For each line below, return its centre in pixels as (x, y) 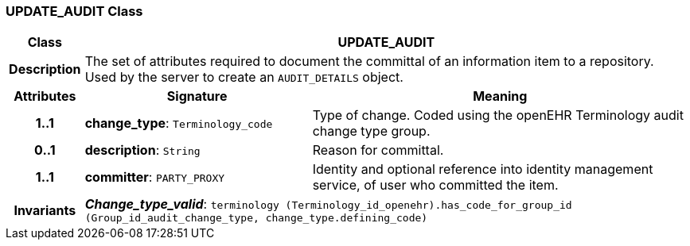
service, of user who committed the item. (435, 185)
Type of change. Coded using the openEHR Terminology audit (498, 115)
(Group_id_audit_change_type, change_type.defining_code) (256, 218)
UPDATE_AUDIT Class (74, 11)
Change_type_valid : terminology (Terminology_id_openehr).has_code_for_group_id (328, 204)
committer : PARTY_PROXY (155, 177)
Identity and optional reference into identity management (483, 169)
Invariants (45, 210)
